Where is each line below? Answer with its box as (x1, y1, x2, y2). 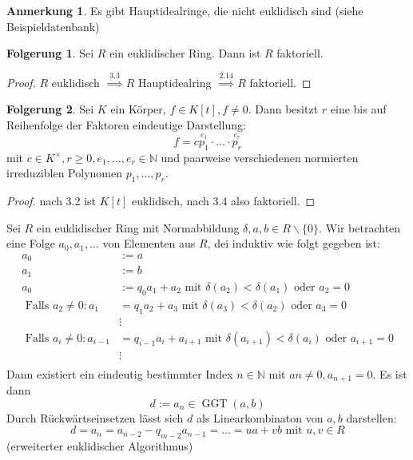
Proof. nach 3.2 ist (6, 192, 97, 209)
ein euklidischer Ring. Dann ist (109, 45, 261, 61)
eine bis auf (330, 101, 387, 117)
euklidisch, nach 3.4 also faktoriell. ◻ (131, 192, 316, 209)
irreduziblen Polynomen (6, 165, 122, 181)
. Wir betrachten (319, 219, 401, 236)
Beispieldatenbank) (6, 18, 100, 34)
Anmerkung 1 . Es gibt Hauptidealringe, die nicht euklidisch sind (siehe (6, 2, 363, 18)
